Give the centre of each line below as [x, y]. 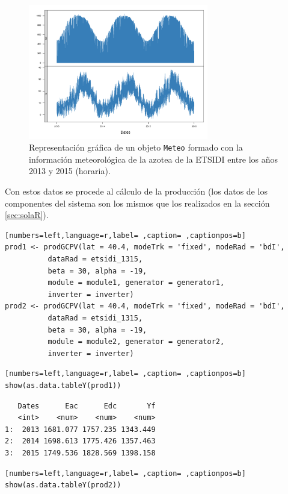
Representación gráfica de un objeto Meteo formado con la [136, 147]
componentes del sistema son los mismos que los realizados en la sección [137, 203]
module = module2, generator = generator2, [136, 342]
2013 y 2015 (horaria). [70, 171]
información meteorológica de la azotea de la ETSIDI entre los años [154, 159]
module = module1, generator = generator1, [136, 283]
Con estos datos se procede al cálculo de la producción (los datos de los [136, 191]
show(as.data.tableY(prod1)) [63, 385]
